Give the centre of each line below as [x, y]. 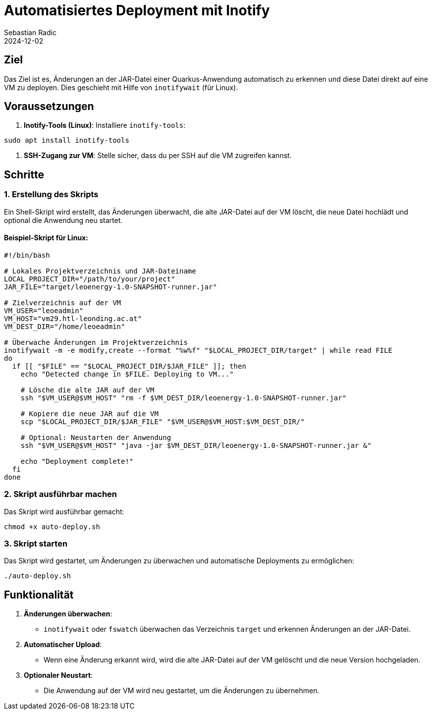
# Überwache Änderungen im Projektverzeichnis [96, 342]
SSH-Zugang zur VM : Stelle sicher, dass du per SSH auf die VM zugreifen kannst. [158, 156]
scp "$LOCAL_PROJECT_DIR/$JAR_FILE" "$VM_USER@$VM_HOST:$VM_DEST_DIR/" [162, 421]
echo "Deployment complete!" [77, 461]
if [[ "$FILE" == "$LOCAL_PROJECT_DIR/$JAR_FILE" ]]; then [129, 366]
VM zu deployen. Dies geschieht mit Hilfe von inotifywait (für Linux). [121, 87]
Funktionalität [39, 595]
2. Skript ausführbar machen [61, 494]
